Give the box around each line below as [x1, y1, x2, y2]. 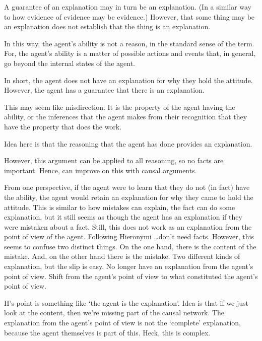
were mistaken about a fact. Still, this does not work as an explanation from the [4, 221, 252, 232]
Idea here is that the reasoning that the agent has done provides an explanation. [4, 138, 252, 149]
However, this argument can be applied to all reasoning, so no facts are [4, 155, 224, 166]
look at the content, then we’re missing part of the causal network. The [4, 307, 225, 318]
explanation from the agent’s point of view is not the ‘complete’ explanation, [4, 317, 241, 328]
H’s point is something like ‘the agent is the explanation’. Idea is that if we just [4, 297, 249, 308]
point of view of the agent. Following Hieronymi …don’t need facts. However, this [4, 231, 254, 242]
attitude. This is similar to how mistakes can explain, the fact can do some [4, 201, 235, 212]
